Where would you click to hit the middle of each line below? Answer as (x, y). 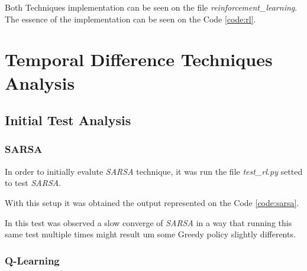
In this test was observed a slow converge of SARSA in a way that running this (148, 222)
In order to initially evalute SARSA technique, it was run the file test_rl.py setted (154, 171)
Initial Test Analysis (68, 120)
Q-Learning (32, 260)
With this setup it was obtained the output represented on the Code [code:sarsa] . (152, 202)
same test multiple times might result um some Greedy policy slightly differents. (150, 234)
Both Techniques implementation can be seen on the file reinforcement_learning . (151, 7)
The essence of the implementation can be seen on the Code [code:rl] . (130, 19)
